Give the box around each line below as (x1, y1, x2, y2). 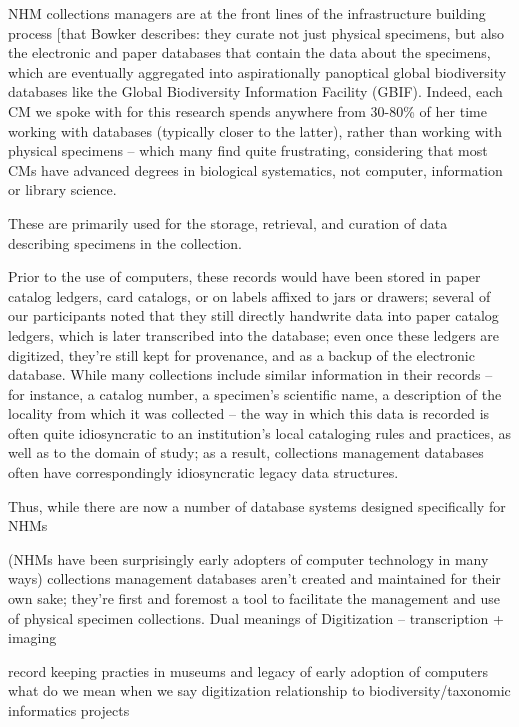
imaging (8, 627, 57, 648)
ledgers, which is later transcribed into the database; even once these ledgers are (8, 324, 500, 345)
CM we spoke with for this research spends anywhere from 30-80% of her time (8, 100, 487, 121)
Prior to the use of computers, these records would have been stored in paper (8, 266, 481, 287)
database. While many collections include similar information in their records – (8, 364, 493, 385)
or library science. (8, 179, 117, 200)
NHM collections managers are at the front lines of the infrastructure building (8, 3, 486, 23)
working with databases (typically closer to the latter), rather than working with (8, 120, 502, 141)
